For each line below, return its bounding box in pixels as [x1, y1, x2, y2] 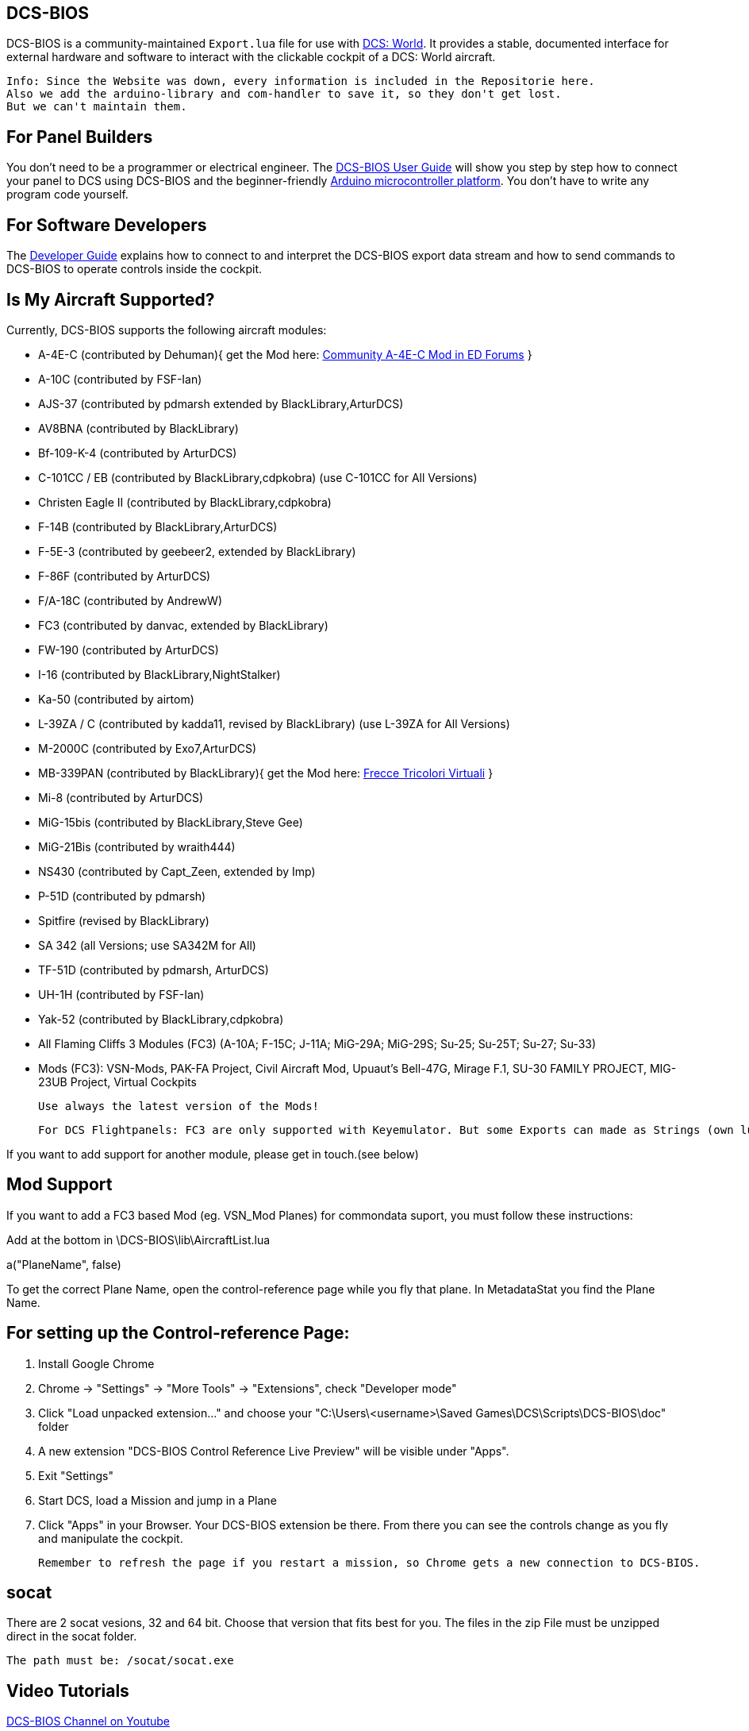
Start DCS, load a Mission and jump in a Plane [38, 1493, 277, 1507]
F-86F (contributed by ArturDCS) [38, 569, 211, 583]
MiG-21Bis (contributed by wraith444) [38, 839, 236, 854]
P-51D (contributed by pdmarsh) [38, 889, 206, 903]
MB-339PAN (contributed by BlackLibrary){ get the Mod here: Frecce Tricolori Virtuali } [38, 765, 494, 780]
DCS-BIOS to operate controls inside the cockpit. [6, 262, 262, 276]
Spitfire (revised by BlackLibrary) [38, 913, 209, 927]
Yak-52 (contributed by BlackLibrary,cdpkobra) [38, 1012, 284, 1026]
